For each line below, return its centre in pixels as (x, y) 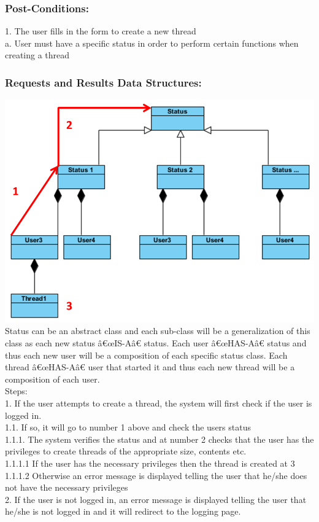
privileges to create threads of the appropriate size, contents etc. (126, 451)
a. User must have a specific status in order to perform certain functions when (152, 43)
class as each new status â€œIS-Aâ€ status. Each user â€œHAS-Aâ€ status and (156, 343)
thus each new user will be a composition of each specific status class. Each (146, 355)
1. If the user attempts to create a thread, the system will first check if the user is (159, 403)
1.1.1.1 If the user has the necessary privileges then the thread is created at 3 (150, 463)
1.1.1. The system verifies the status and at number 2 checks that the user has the (159, 439)
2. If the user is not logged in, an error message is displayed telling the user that (156, 499)
